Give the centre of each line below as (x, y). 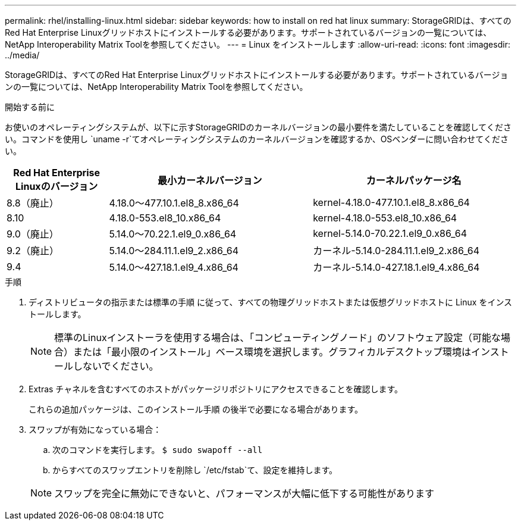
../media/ (22, 55)
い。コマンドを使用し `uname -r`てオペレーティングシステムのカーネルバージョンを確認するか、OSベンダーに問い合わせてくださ (257, 139)
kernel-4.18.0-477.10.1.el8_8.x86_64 (391, 202)
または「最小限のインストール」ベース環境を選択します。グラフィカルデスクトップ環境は (272, 352)
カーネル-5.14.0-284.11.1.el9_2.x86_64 (396, 251)
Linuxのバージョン (57, 186)
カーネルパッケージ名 (414, 180)
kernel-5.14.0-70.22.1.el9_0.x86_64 (390, 233)
